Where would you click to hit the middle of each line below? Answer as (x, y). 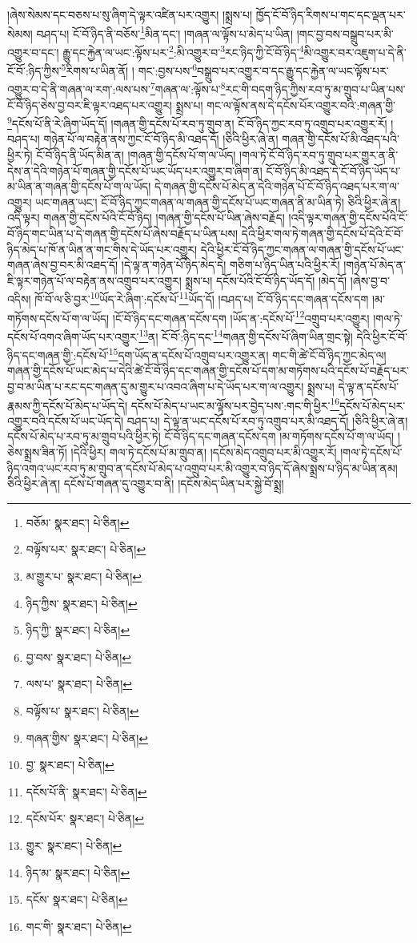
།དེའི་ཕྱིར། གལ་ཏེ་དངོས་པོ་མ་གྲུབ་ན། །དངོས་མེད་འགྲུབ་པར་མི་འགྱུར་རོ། (204, 452)
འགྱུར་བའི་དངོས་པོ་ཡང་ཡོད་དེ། (66, 420)
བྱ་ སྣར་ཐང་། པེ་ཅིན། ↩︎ (70, 765)
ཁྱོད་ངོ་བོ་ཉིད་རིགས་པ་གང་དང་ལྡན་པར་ (331, 14)
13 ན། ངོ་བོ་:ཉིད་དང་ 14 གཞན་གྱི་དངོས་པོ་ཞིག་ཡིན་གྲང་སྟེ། (246, 335)
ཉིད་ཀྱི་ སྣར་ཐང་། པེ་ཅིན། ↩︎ (78, 630)
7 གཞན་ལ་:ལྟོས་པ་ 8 (188, 88)
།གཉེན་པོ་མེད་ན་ (375, 265)
